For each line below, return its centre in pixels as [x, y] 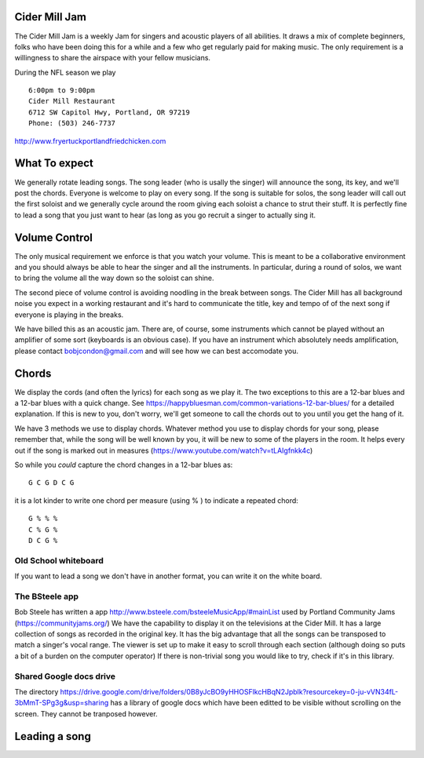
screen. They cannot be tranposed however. [86, 713]
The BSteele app [46, 596]
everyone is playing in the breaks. [69, 315]
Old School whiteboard [59, 560]
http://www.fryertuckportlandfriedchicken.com [90, 140]
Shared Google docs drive [65, 676]
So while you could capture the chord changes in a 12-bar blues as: [124, 465]
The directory [37, 691]
